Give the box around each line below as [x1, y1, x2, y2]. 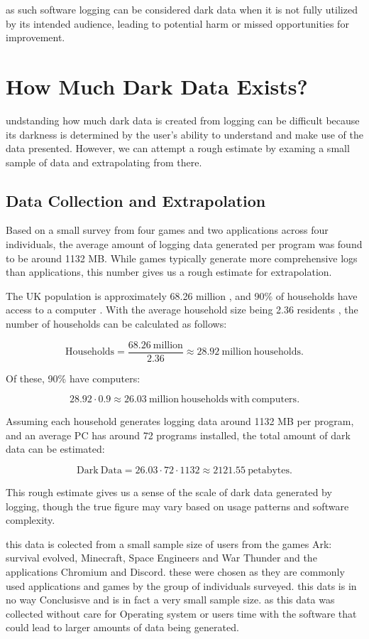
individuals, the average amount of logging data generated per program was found [6, 237, 363, 252]
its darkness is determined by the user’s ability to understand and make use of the [6, 127, 363, 141]
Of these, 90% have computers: [6, 370, 141, 385]
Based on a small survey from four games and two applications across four [6, 222, 329, 237]
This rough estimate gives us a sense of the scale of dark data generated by [6, 485, 332, 500]
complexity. [6, 512, 55, 527]
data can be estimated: [6, 441, 105, 456]
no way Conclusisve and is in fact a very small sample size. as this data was [6, 592, 335, 607]
